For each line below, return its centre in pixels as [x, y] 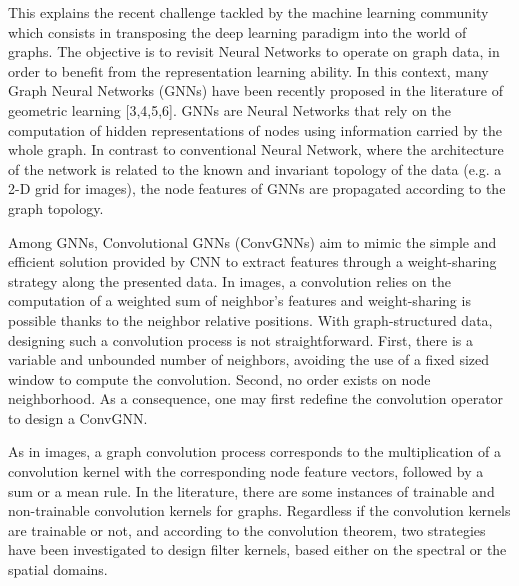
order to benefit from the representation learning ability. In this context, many [248, 70]
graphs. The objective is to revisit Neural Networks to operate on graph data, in [254, 51]
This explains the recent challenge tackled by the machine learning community [248, 12]
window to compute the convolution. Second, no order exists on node [219, 378]
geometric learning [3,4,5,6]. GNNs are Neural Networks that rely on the [230, 109]
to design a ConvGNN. [78, 417]
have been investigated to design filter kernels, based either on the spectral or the [257, 549]
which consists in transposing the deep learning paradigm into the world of [237, 31]
